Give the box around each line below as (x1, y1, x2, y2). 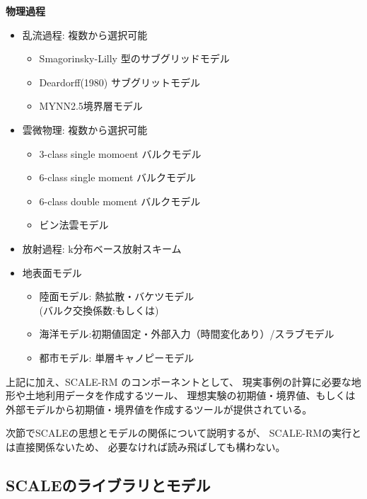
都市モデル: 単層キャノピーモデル (39, 350, 194, 365)
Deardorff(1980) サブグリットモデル (39, 74, 200, 89)
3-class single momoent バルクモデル (39, 146, 202, 161)
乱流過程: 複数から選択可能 (22, 27, 148, 42)
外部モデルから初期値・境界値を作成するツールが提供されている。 (6, 401, 313, 416)
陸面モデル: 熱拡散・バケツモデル (39, 289, 194, 304)
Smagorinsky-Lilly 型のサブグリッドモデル (39, 51, 230, 66)
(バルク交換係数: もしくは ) (39, 302, 159, 317)
